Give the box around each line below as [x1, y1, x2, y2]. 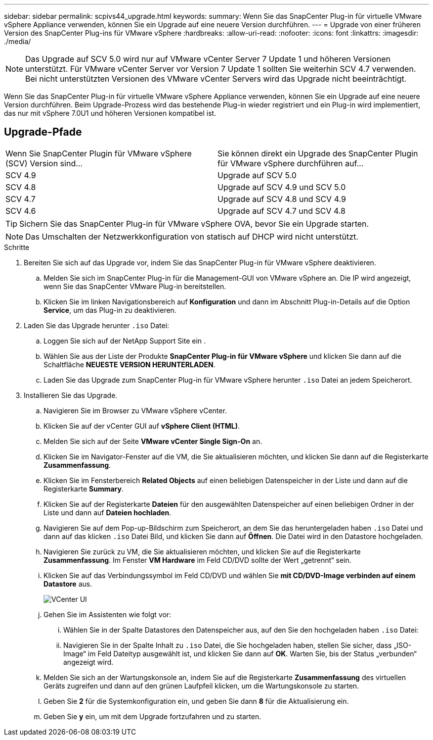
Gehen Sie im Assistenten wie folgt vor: [43, 610, 172, 619]
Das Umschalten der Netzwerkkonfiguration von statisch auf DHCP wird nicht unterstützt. [25, 231, 358, 242]
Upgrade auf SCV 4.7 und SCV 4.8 [217, 205, 346, 216]
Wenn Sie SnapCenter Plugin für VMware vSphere [5, 148, 192, 158]
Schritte [4, 243, 30, 251]
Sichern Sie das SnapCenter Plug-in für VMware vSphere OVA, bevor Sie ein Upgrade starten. [19, 218, 369, 229]
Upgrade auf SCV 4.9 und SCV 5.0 [217, 182, 346, 192]
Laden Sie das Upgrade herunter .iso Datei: [24, 321, 170, 330]
